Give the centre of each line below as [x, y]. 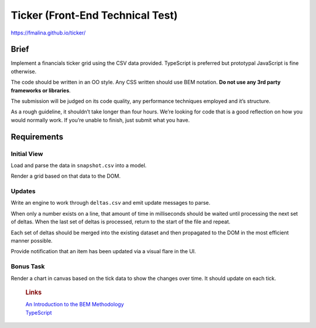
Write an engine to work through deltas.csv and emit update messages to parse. [111, 203]
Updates [23, 191]
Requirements [37, 137]
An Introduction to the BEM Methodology [75, 305]
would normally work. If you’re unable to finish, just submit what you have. [100, 120]
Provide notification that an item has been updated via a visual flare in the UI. [103, 251]
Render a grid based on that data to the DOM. [66, 176]
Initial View [27, 154]
